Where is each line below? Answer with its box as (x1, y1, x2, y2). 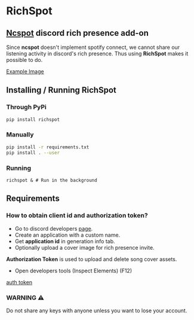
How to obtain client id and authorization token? (6, 212, 148, 220)
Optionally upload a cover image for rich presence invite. (14, 244, 155, 251)
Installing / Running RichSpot (6, 85, 116, 95)
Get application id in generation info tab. (14, 237, 115, 245)
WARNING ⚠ (6, 293, 45, 302)
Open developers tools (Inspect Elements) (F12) (14, 267, 133, 274)
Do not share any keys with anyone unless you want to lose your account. (6, 307, 187, 314)
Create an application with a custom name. (14, 231, 121, 238)
